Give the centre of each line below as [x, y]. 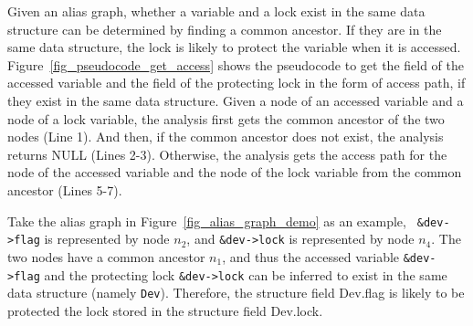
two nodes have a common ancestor [106, 256]
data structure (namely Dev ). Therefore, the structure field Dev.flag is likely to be [236, 293]
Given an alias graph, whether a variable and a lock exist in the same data [216, 11]
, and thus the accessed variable [311, 256]
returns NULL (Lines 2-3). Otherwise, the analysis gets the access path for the [227, 154]
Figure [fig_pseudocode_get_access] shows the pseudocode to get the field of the [236, 64]
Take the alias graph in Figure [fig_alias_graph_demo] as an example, [207, 221]
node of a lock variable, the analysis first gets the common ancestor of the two [226, 118]
